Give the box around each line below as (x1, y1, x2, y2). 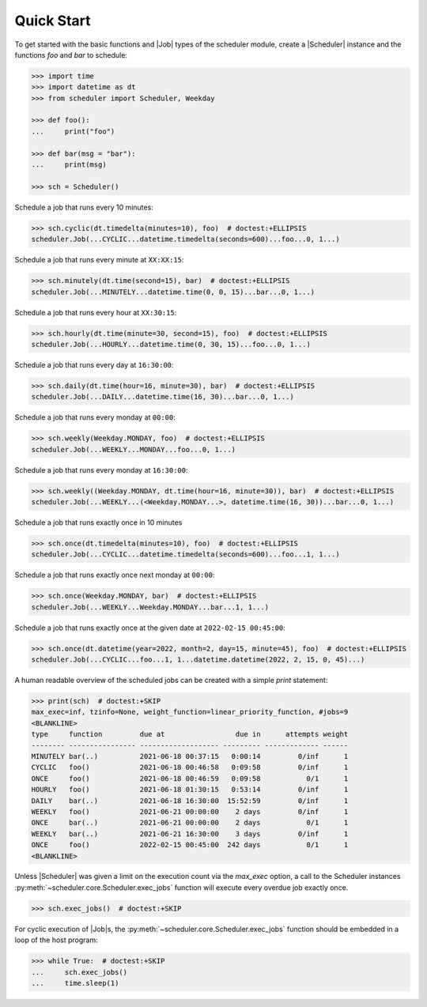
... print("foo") (31, 126, 115, 136)
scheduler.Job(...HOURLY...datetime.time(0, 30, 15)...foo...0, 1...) (31, 340, 312, 349)
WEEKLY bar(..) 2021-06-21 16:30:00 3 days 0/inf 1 (31, 829, 349, 838)
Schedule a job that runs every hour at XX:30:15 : (14, 307, 177, 317)
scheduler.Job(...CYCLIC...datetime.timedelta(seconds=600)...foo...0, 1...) (31, 235, 340, 244)
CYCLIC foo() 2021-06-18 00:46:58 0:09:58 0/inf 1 (31, 763, 349, 772)
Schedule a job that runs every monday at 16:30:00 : (14, 465, 189, 474)
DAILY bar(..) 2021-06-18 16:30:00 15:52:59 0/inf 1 (31, 796, 349, 805)
